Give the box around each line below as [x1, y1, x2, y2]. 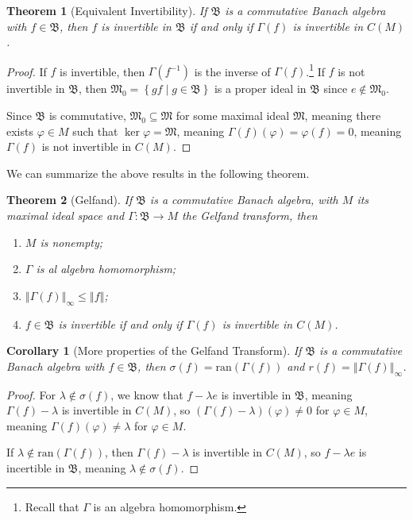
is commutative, [48, 107, 126, 124]
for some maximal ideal [176, 107, 290, 124]
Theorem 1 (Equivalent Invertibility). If [6, 2, 207, 18]
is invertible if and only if [58, 315, 183, 332]
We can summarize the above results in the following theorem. [6, 164, 310, 181]
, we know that [110, 386, 183, 403]
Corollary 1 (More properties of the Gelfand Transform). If [6, 342, 302, 359]
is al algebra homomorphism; [36, 260, 176, 277]
